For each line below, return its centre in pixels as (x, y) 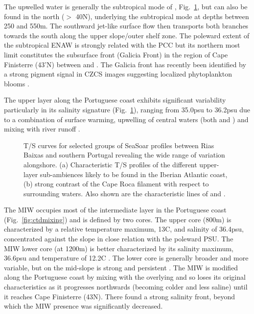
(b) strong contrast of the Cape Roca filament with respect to (116, 184)
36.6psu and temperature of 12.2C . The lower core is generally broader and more (126, 258)
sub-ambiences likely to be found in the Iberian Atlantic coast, (134, 174)
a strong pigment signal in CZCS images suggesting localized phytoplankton (118, 74)
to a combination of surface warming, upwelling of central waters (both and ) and (126, 119)
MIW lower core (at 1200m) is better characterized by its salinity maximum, (119, 248)
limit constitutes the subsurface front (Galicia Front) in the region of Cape (116, 54)
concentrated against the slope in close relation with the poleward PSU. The (119, 239)
